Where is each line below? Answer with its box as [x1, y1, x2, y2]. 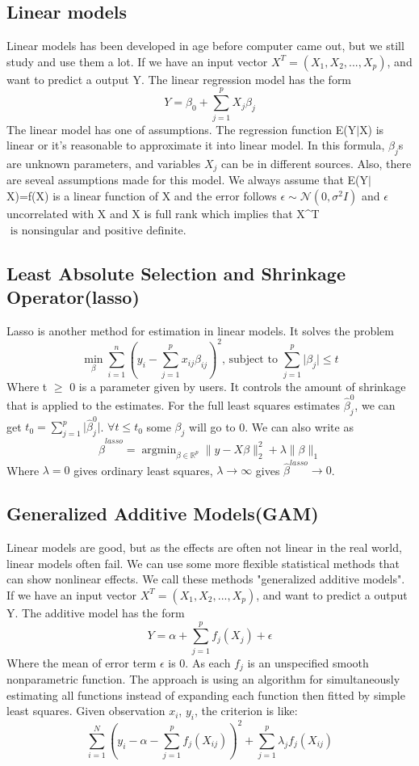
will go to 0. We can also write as [189, 418, 354, 435]
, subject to [222, 354, 278, 366]
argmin [141, 444, 177, 456]
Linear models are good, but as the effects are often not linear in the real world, [6, 539, 402, 556]
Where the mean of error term [6, 654, 157, 671]
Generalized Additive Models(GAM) [6, 501, 319, 526]
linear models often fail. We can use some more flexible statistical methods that [6, 554, 400, 571]
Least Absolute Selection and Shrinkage [6, 260, 346, 285]
